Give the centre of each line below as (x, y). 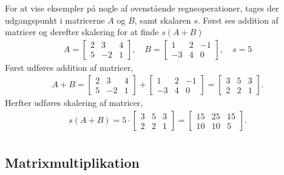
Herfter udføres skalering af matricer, (74, 103)
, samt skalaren (163, 20)
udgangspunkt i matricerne (55, 20)
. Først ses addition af (238, 20)
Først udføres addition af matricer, (69, 67)
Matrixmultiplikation (72, 163)
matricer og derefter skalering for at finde (82, 32)
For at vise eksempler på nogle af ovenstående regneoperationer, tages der (142, 8)
